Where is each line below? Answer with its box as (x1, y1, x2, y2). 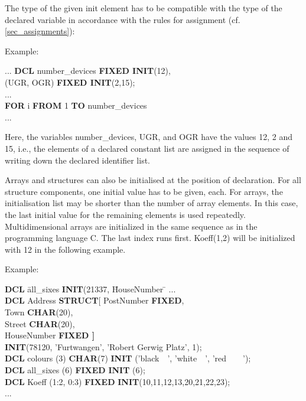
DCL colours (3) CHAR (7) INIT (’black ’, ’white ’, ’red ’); (5, 352, 251, 364)
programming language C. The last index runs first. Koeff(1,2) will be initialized (5, 232, 295, 244)
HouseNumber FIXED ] (5, 329, 95, 341)
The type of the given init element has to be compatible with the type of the (5, 2, 282, 14)
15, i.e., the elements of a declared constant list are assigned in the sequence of (5, 142, 289, 154)
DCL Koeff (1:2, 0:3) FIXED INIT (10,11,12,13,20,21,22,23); (5, 375, 230, 387)
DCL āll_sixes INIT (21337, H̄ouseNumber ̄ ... (5, 282, 176, 295)
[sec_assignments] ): (5, 25, 75, 37)
